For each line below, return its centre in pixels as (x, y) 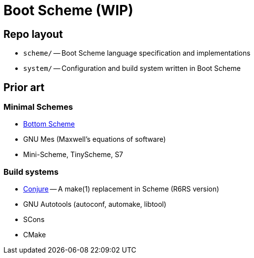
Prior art (24, 87)
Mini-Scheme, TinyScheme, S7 (73, 155)
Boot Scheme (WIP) (68, 10)
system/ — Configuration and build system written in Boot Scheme (132, 68)
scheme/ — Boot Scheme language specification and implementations (137, 53)
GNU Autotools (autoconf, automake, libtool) (95, 204)
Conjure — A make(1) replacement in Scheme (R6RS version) (121, 189)
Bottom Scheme (49, 124)
